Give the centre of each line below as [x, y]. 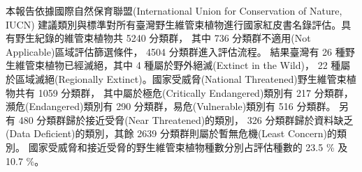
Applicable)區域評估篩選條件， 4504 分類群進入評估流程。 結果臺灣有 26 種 [175, 51]
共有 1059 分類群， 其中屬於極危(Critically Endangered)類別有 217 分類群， [184, 92]
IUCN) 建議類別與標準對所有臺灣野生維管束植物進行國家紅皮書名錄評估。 [174, 24]
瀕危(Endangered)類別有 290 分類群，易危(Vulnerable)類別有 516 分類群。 [171, 106]
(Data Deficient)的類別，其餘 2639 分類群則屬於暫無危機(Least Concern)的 [171, 133]
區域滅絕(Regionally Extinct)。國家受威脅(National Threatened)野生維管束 [181, 78]
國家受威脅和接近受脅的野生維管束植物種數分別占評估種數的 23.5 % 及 [188, 147]
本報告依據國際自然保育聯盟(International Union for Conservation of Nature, [174, 10]
